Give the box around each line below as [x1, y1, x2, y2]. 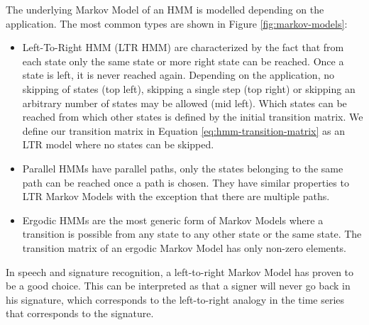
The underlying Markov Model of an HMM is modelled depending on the [6, 2, 324, 16]
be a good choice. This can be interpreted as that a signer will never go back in [6, 278, 351, 293]
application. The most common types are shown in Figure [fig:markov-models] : [6, 16, 348, 31]
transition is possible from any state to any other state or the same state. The [22, 226, 362, 241]
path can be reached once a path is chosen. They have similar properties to [22, 175, 349, 189]
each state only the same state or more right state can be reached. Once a [22, 53, 344, 68]
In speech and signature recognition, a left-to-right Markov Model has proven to [6, 264, 354, 279]
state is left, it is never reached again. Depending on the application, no [22, 67, 334, 82]
